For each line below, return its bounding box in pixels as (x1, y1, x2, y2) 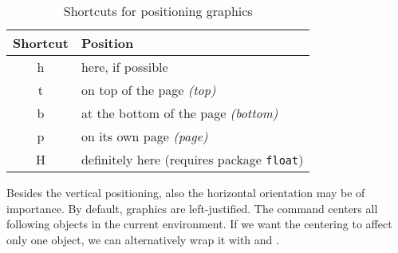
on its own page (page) (81, 127, 208, 145)
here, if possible (81, 57, 168, 76)
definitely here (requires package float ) (81, 150, 304, 168)
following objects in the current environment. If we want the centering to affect (6, 215, 392, 232)
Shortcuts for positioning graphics (63, 2, 253, 20)
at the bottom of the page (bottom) (81, 104, 278, 122)
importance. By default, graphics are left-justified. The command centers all (6, 200, 378, 216)
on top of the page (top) (81, 81, 216, 99)
